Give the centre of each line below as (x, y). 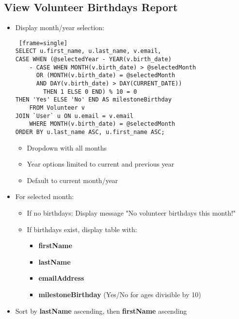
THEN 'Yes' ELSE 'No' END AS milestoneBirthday (93, 100)
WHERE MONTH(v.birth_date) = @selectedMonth (102, 124)
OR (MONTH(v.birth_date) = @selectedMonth (106, 76)
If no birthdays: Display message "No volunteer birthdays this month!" (131, 213)
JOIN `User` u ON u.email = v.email (74, 116)
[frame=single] (43, 43)
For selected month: (45, 196)
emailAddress (61, 278)
